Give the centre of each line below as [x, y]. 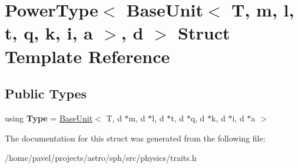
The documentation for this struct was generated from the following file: [135, 138]
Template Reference [87, 56]
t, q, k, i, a [49, 33]
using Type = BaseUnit [49, 118]
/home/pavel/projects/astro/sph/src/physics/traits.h [101, 158]
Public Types [46, 93]
